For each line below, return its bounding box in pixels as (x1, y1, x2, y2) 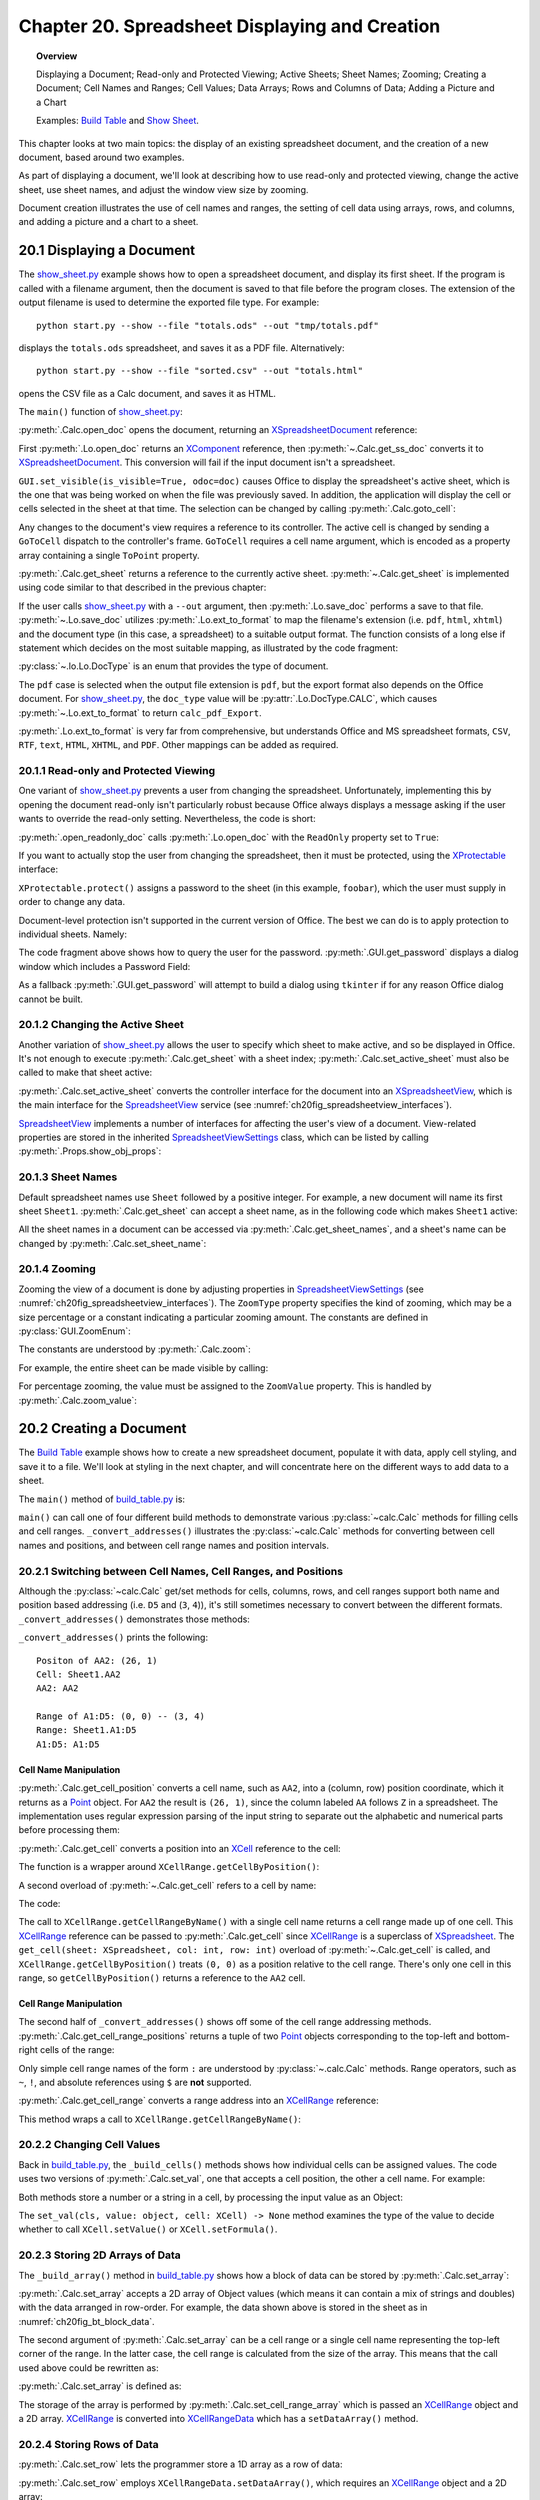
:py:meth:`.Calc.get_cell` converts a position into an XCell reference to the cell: (18, 1842, 341, 1854)
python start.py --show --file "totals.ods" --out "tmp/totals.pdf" (36, 320, 379, 331)
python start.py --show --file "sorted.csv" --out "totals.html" (36, 365, 364, 377)
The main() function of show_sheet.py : (18, 406, 184, 418)
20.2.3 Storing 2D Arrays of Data (18, 2248, 182, 2262)
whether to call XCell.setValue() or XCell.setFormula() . (18, 2223, 278, 2235)
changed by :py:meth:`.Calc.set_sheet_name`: (18, 1237, 207, 1249)
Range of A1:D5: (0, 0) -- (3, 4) (36, 1711, 205, 1722)
